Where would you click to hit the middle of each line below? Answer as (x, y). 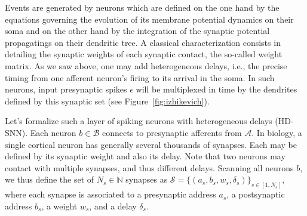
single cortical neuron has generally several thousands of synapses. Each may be (151, 144)
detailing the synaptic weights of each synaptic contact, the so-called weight (144, 54)
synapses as (147, 179)
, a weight (59, 206)
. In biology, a (277, 132)
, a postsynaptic (256, 194)
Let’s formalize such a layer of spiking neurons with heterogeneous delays (139, 121)
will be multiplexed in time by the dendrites (217, 89)
